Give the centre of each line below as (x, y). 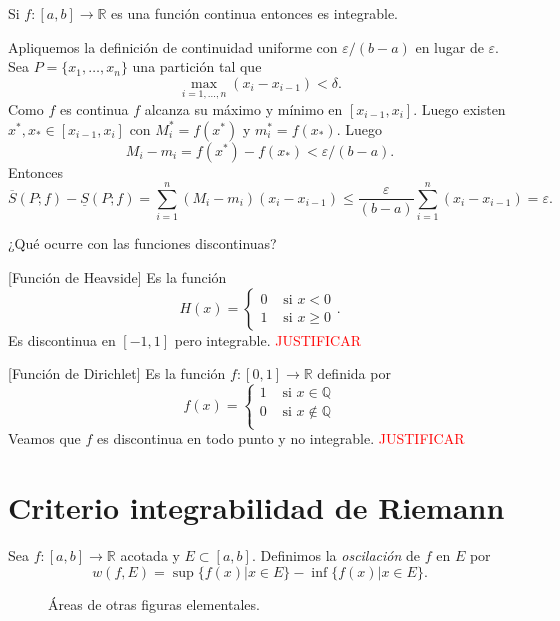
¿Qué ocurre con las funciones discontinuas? (142, 243)
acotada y (150, 555)
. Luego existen (459, 109)
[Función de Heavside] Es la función (117, 276)
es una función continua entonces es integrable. (254, 13)
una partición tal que (197, 66)
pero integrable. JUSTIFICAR (267, 339)
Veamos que (44, 438)
